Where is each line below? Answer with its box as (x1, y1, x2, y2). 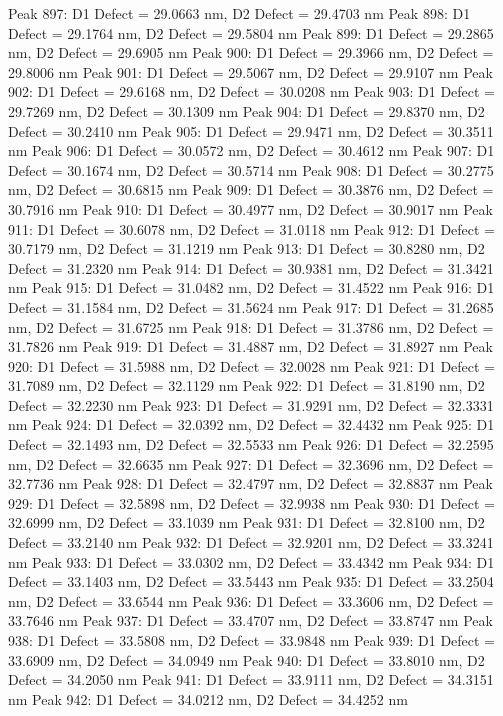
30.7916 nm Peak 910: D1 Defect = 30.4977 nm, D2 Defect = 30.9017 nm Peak (8, 198, 493, 219)
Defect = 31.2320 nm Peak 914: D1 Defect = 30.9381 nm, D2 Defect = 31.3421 (8, 257, 494, 278)
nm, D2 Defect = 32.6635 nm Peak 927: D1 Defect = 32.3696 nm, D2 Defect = (8, 453, 494, 474)
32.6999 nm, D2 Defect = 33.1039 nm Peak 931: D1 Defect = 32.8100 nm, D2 (8, 512, 485, 533)
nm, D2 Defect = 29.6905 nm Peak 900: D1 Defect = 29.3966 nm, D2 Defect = (8, 42, 494, 63)
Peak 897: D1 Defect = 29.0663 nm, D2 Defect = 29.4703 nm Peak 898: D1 (8, 3, 471, 23)
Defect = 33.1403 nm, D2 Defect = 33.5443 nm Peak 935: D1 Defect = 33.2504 (8, 571, 494, 592)
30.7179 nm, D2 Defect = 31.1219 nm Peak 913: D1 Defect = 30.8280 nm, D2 (8, 238, 485, 259)
